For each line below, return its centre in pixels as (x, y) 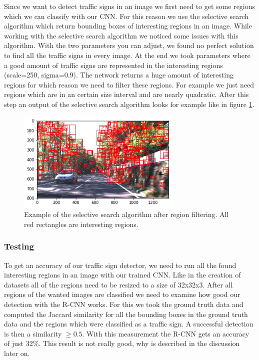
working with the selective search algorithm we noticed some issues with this (121, 35)
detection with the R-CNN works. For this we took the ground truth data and (124, 304)
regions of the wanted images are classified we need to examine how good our (122, 294)
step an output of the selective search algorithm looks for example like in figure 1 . (129, 104)
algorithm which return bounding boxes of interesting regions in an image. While (128, 26)
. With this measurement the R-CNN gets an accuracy (166, 333)
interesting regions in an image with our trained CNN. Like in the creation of (122, 275)
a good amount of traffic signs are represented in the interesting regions (113, 65)
